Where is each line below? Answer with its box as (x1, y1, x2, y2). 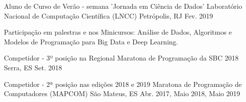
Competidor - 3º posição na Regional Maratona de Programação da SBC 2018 (4, 53, 239, 63)
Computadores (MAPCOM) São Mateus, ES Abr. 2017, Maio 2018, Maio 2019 (4, 88, 240, 99)
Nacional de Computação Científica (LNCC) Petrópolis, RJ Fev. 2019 (4, 10, 213, 20)
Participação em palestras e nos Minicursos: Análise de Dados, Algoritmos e (4, 27, 232, 37)
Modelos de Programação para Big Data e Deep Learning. (4, 36, 178, 46)
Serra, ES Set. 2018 (4, 62, 62, 72)
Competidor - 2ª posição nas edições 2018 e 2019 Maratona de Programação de (4, 79, 242, 89)
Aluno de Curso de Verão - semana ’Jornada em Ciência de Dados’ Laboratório (4, 1, 242, 11)
